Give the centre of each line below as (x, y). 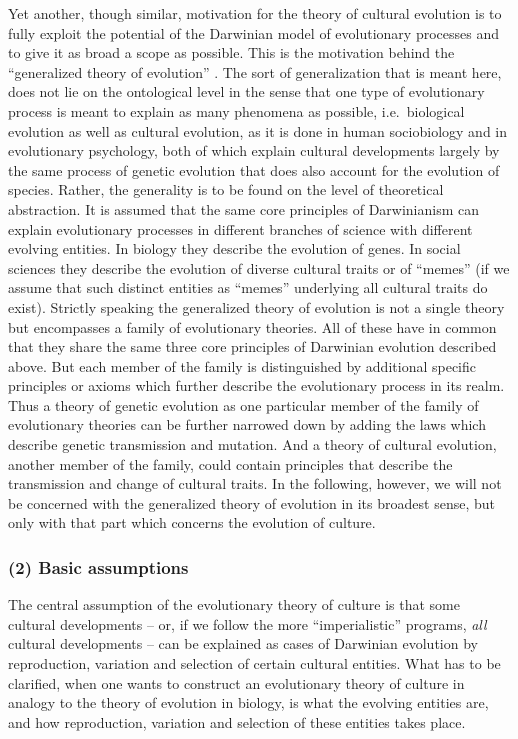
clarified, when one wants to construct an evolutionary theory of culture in (236, 682)
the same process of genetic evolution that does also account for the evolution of (254, 169)
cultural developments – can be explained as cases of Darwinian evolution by (243, 643)
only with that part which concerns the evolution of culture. (192, 522)
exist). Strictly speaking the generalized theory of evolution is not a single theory (256, 306)
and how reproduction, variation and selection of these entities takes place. (237, 721)
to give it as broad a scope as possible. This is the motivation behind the (231, 52)
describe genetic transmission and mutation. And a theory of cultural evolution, (252, 444)
